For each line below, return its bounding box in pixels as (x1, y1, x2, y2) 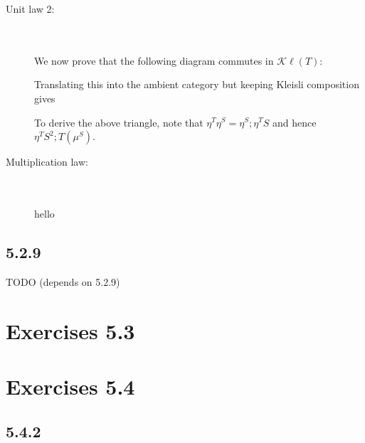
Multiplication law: (6, 154, 88, 169)
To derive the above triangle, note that (34, 114, 203, 129)
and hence (273, 114, 317, 129)
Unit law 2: (6, 1, 55, 16)
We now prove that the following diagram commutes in (34, 53, 274, 68)
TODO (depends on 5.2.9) (6, 274, 120, 289)
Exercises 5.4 (6, 371, 135, 400)
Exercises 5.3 (6, 316, 135, 345)
